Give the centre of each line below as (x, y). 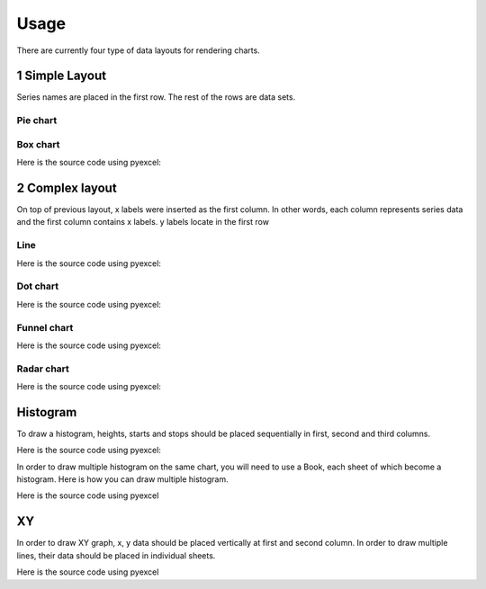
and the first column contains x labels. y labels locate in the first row (143, 222)
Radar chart (43, 369)
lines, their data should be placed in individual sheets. (116, 555)
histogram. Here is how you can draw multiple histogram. (122, 479)
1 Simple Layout (62, 76)
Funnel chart (45, 327)
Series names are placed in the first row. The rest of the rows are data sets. (156, 97)
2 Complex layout (67, 187)
